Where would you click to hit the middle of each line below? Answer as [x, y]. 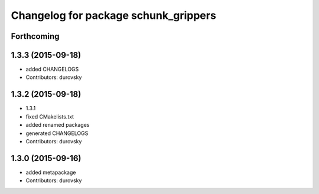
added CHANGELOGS [52, 69]
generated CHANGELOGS [57, 133]
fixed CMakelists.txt [50, 116]
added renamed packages [58, 125]
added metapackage [51, 172]
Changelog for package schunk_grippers [114, 15]
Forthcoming [35, 36]
